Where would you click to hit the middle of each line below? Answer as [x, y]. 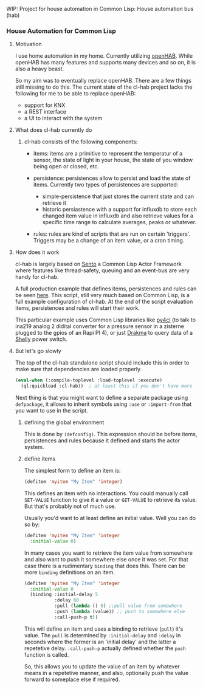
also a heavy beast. [40, 69]
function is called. [46, 654]
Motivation [29, 44]
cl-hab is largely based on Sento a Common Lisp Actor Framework [98, 264]
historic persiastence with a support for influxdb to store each [120, 210]
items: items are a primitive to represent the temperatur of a [108, 154]
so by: [32, 524]
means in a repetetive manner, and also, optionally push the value [106, 673]
